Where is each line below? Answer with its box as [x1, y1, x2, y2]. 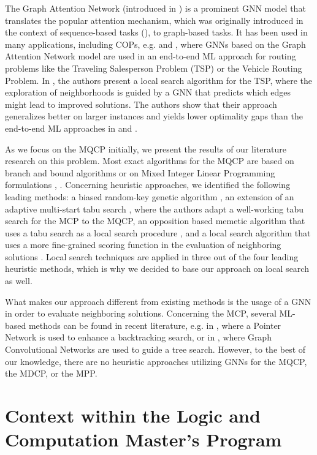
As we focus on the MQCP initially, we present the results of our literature [5, 142, 286, 155]
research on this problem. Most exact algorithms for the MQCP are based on [5, 154, 294, 167]
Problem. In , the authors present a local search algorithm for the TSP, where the [5, 73, 313, 86]
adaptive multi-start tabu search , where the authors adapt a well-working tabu [5, 202, 304, 215]
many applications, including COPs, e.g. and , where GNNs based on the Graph [5, 37, 306, 50]
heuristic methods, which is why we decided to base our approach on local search [5, 262, 309, 275]
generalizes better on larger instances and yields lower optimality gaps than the [5, 110, 303, 122]
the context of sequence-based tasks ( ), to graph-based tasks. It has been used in [5, 26, 308, 39]
